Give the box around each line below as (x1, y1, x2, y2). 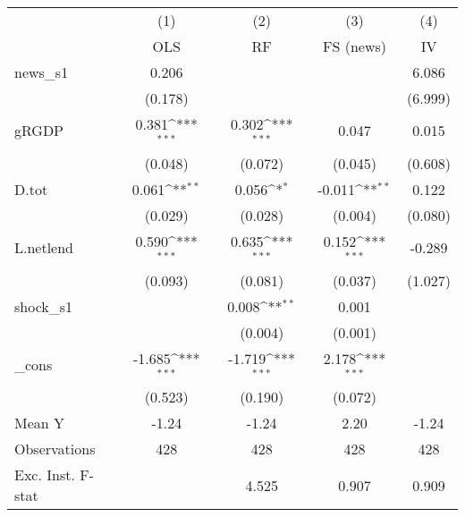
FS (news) (323, 36, 386, 56)
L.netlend (14, 237, 74, 258)
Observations (14, 438, 96, 460)
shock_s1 (14, 295, 73, 317)
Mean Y (14, 412, 65, 434)
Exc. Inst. (14, 464, 75, 486)
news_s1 (14, 62, 69, 82)
